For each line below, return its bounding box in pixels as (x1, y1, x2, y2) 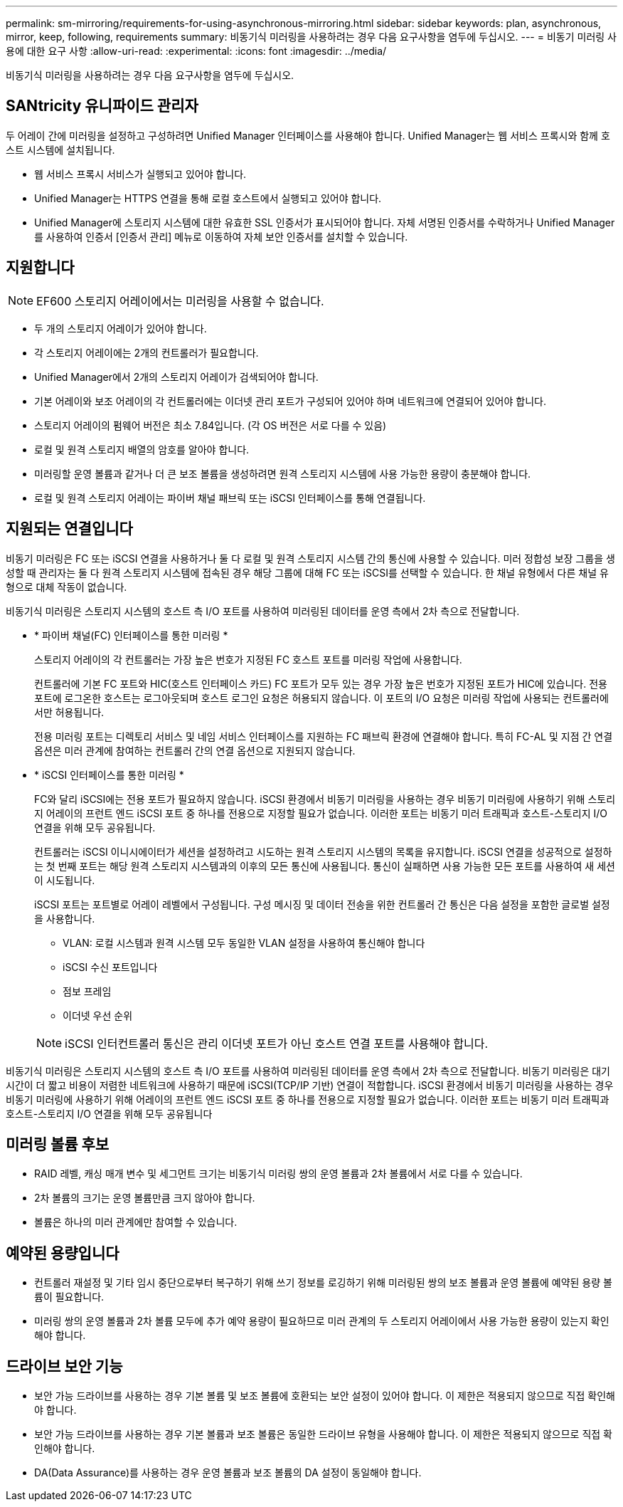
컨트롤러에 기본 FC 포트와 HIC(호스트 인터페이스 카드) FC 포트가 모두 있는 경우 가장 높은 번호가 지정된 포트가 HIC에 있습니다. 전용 (34, 677, 607, 690)
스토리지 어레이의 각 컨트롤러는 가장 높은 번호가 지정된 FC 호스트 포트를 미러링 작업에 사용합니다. (34, 653, 462, 666)
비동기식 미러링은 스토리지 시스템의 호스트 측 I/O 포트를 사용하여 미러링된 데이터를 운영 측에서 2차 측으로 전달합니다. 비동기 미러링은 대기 (6, 1064, 610, 1077)
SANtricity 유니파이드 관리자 (6, 97, 198, 115)
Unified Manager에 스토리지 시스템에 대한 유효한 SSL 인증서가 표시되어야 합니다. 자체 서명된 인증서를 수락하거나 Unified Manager (34, 216, 615, 229)
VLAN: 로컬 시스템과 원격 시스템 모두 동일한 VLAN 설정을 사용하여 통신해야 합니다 (63, 936, 425, 949)
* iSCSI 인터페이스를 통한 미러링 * (34, 768, 184, 781)
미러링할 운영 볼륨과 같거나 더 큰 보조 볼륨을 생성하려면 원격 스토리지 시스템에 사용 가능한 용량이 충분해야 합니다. (34, 467, 531, 480)
